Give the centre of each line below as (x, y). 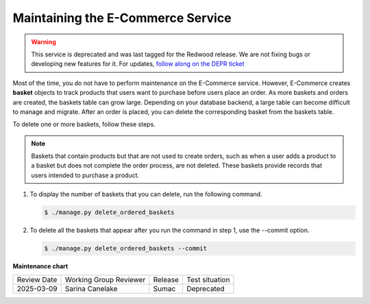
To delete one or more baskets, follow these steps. (84, 124)
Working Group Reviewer (106, 279)
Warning (44, 42)
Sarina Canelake (91, 288)
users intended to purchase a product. (85, 175)
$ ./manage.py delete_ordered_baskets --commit (125, 248)
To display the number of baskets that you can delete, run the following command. (146, 194)
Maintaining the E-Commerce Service (122, 18)
